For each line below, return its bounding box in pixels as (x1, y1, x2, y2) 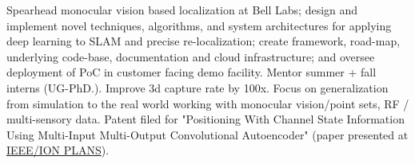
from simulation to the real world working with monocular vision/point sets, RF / (6, 95, 409, 111)
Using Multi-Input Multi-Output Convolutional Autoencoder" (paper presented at (6, 126, 409, 143)
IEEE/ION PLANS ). (6, 142, 110, 158)
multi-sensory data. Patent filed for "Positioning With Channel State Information (6, 111, 405, 127)
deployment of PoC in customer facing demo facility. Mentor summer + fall (6, 64, 377, 80)
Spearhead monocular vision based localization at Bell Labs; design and (6, 2, 358, 18)
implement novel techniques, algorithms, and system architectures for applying (6, 17, 392, 33)
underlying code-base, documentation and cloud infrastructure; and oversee (6, 48, 375, 64)
